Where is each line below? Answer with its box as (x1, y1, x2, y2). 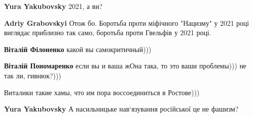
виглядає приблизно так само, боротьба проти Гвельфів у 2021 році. (4, 27, 211, 38)
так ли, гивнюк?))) (4, 70, 61, 80)
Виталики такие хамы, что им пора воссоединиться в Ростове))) (4, 87, 200, 97)
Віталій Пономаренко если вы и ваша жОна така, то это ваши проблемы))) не (4, 60, 247, 71)
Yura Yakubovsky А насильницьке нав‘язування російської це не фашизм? (4, 104, 239, 114)
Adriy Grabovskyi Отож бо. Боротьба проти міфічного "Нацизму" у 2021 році (4, 17, 250, 28)
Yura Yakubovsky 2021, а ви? (4, 1, 103, 11)
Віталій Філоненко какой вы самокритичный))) (4, 44, 152, 54)
